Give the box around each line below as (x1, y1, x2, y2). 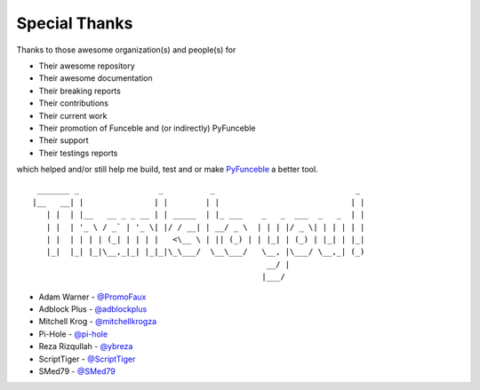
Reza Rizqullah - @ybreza (38, 341, 133, 352)
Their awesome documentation (38, 73, 153, 84)
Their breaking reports (38, 85, 122, 96)
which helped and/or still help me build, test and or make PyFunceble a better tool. (16, 164, 319, 175)
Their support (38, 135, 89, 146)
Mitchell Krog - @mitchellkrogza (38, 316, 157, 327)
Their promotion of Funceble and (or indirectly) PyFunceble (38, 123, 256, 133)
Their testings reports (38, 147, 118, 158)
